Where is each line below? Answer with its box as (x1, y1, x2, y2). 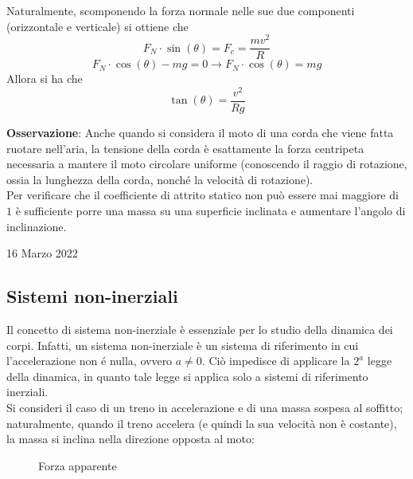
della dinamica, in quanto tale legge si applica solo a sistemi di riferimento (6, 367, 368, 384)
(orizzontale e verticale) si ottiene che (6, 18, 189, 34)
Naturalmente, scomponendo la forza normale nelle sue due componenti (6, 2, 355, 18)
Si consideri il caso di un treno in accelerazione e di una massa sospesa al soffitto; (6, 399, 403, 415)
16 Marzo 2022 (6, 245, 78, 261)
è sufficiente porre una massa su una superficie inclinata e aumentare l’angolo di (15, 202, 406, 219)
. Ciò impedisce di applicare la (201, 352, 350, 369)
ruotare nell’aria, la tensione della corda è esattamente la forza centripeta (6, 139, 364, 156)
